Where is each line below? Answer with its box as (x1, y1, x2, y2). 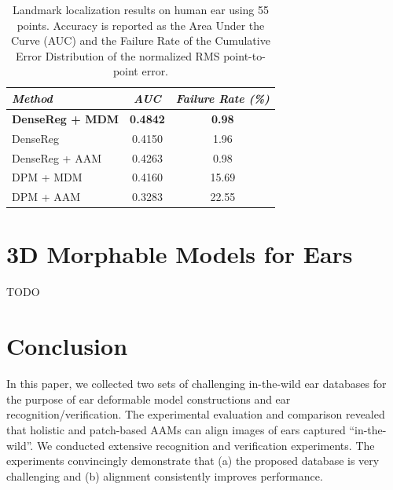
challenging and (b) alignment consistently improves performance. (6, 467, 323, 484)
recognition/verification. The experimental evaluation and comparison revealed (6, 406, 385, 422)
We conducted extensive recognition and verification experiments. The (36, 437, 375, 453)
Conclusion (6, 330, 128, 362)
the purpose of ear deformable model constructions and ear (6, 390, 291, 407)
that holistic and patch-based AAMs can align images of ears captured (6, 421, 346, 437)
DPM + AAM (12, 188, 81, 205)
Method (12, 90, 53, 106)
